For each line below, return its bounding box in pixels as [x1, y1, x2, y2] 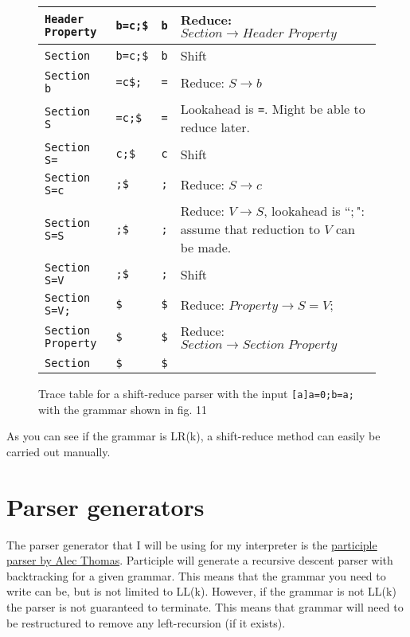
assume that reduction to [180, 220, 321, 238]
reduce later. [180, 118, 250, 136]
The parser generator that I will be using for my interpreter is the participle [6, 536, 377, 553]
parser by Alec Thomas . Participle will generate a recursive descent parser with [6, 552, 393, 569]
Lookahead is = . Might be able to [180, 100, 365, 118]
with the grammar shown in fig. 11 [38, 401, 208, 417]
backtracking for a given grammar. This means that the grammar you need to [6, 567, 386, 584]
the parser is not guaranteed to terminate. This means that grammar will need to [6, 598, 404, 615]
